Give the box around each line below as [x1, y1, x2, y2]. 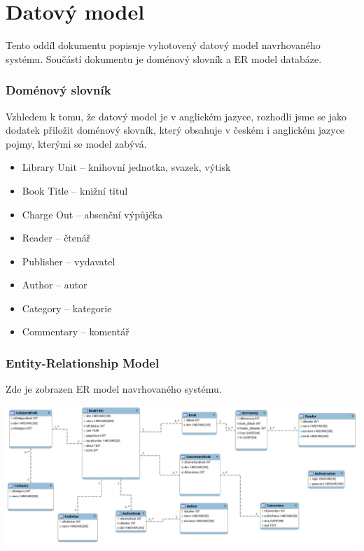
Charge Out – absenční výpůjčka [22, 207, 163, 221]
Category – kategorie [22, 300, 112, 315]
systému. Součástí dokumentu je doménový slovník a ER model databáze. [6, 51, 322, 66]
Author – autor [22, 277, 87, 292]
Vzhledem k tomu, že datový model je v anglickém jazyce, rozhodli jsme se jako [6, 109, 347, 123]
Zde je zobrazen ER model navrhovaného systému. [6, 382, 222, 396]
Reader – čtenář [22, 230, 91, 245]
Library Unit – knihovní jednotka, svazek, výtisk [22, 160, 231, 174]
